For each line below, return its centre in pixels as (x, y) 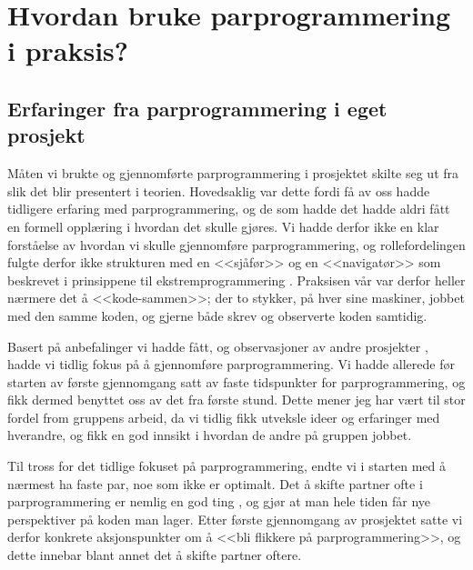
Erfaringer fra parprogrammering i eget (197, 108)
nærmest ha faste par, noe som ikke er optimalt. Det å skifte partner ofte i (215, 483)
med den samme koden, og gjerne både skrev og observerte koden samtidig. (217, 315)
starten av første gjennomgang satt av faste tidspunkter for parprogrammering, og (236, 381)
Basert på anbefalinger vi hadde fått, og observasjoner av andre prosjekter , (218, 346)
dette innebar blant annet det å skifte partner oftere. (155, 555)
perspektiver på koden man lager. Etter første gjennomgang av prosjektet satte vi (235, 519)
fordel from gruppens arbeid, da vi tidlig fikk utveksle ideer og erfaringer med (224, 417)
